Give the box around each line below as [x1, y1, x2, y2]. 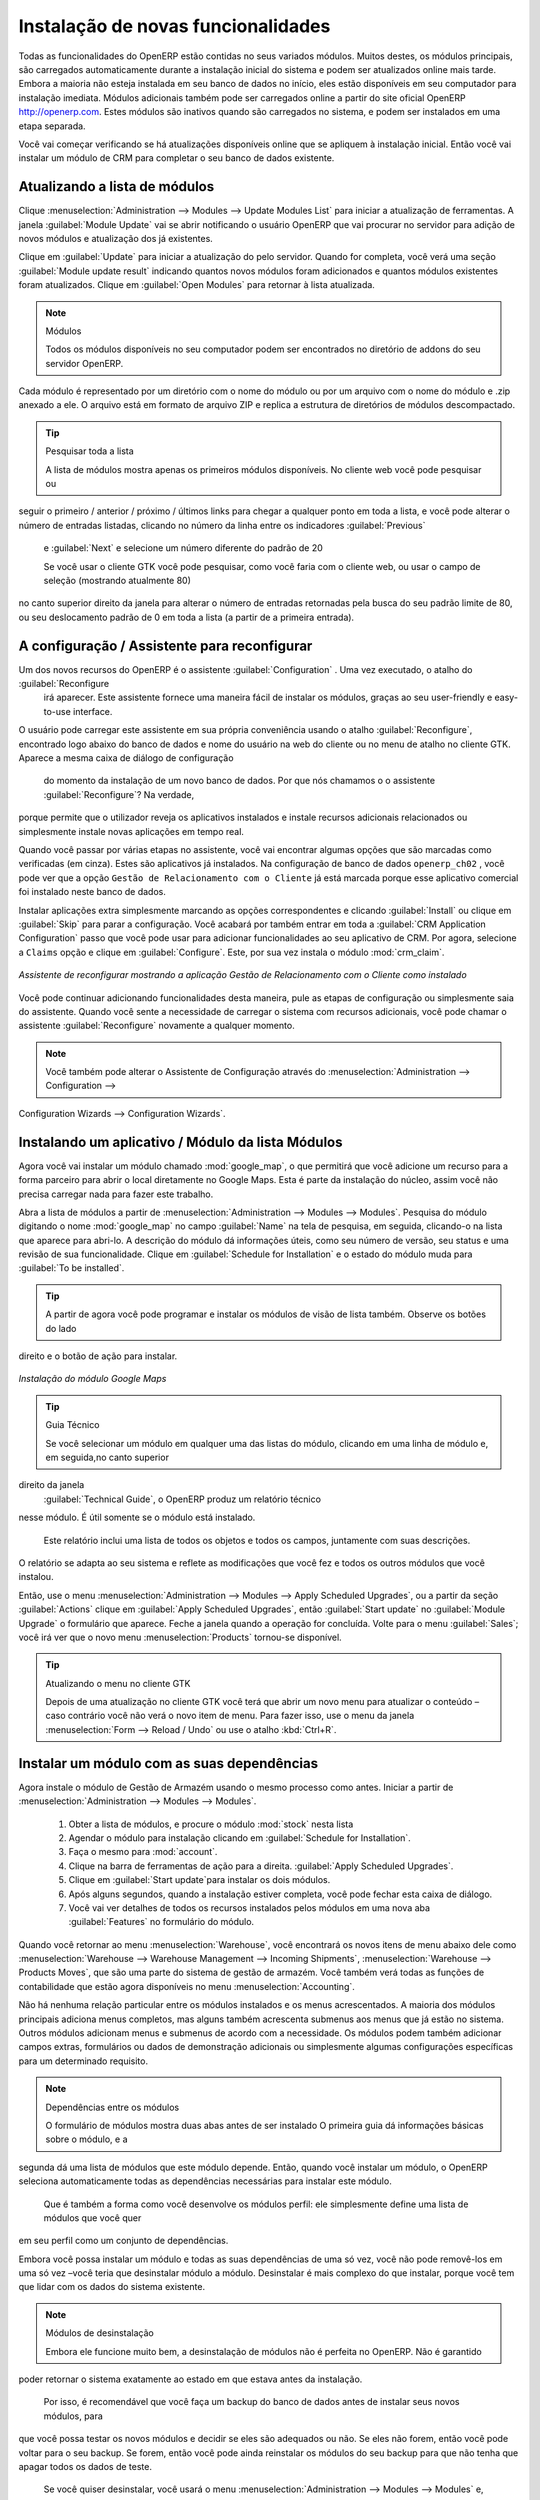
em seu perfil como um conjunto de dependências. [18, 2235, 229, 2247]
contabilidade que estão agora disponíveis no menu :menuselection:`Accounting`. [18, 1980, 355, 1992]
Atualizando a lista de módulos [18, 178, 215, 195]
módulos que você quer [43, 2211, 142, 2224]
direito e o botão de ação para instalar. [18, 1350, 178, 1362]
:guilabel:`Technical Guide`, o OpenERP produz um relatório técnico [43, 1493, 322, 1505]
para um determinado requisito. [18, 2055, 149, 2067]
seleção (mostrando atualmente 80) [43, 575, 192, 586]
